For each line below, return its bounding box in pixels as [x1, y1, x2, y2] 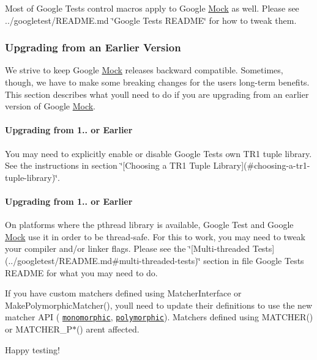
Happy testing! [5, 343, 60, 356]
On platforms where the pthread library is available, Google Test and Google [5, 218, 294, 231]
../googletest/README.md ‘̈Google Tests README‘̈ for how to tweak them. [5, 13, 297, 26]
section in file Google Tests [203, 254, 304, 266]
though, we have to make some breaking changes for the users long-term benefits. [5, 76, 310, 88]
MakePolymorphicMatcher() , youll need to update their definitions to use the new [5, 298, 313, 311]
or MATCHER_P [5, 322, 72, 335]
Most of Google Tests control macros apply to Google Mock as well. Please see [5, 2, 299, 14]
